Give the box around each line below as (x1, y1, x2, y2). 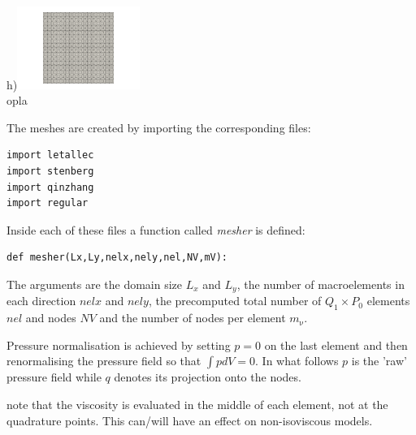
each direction (6, 292, 76, 309)
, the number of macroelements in (236, 275, 405, 292)
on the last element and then (264, 336, 408, 353)
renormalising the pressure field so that (6, 352, 201, 369)
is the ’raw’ (351, 352, 407, 369)
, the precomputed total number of (148, 292, 322, 309)
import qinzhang (6, 181, 94, 193)
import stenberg (6, 165, 94, 177)
